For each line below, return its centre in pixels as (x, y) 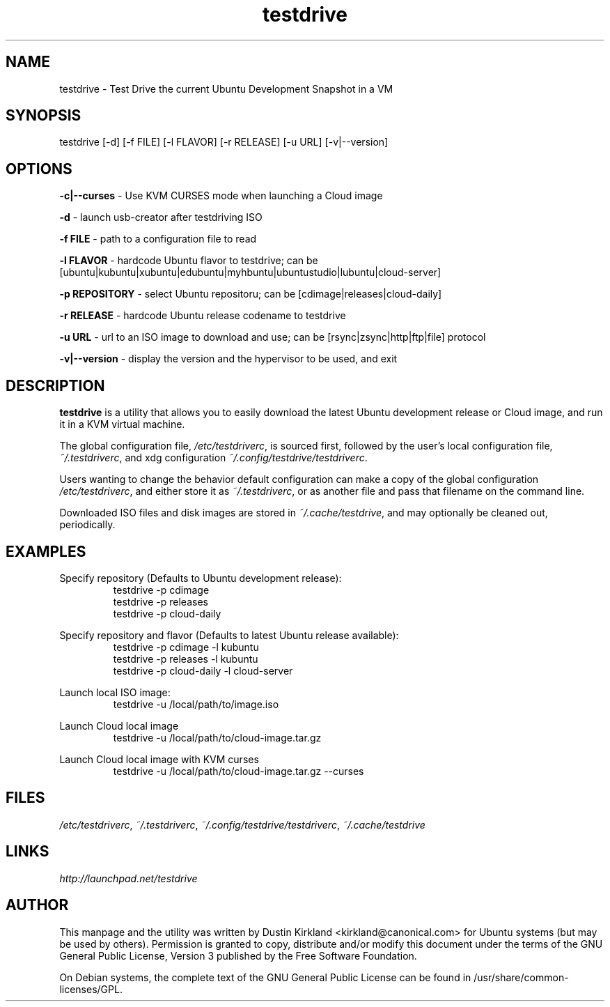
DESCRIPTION (55, 385)
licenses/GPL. (91, 989)
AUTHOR (37, 905)
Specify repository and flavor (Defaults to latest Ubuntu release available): (229, 635)
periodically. (87, 525)
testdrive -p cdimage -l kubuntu (186, 647)
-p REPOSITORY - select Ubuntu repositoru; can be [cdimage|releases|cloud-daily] (251, 294)
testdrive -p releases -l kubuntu (186, 659)
